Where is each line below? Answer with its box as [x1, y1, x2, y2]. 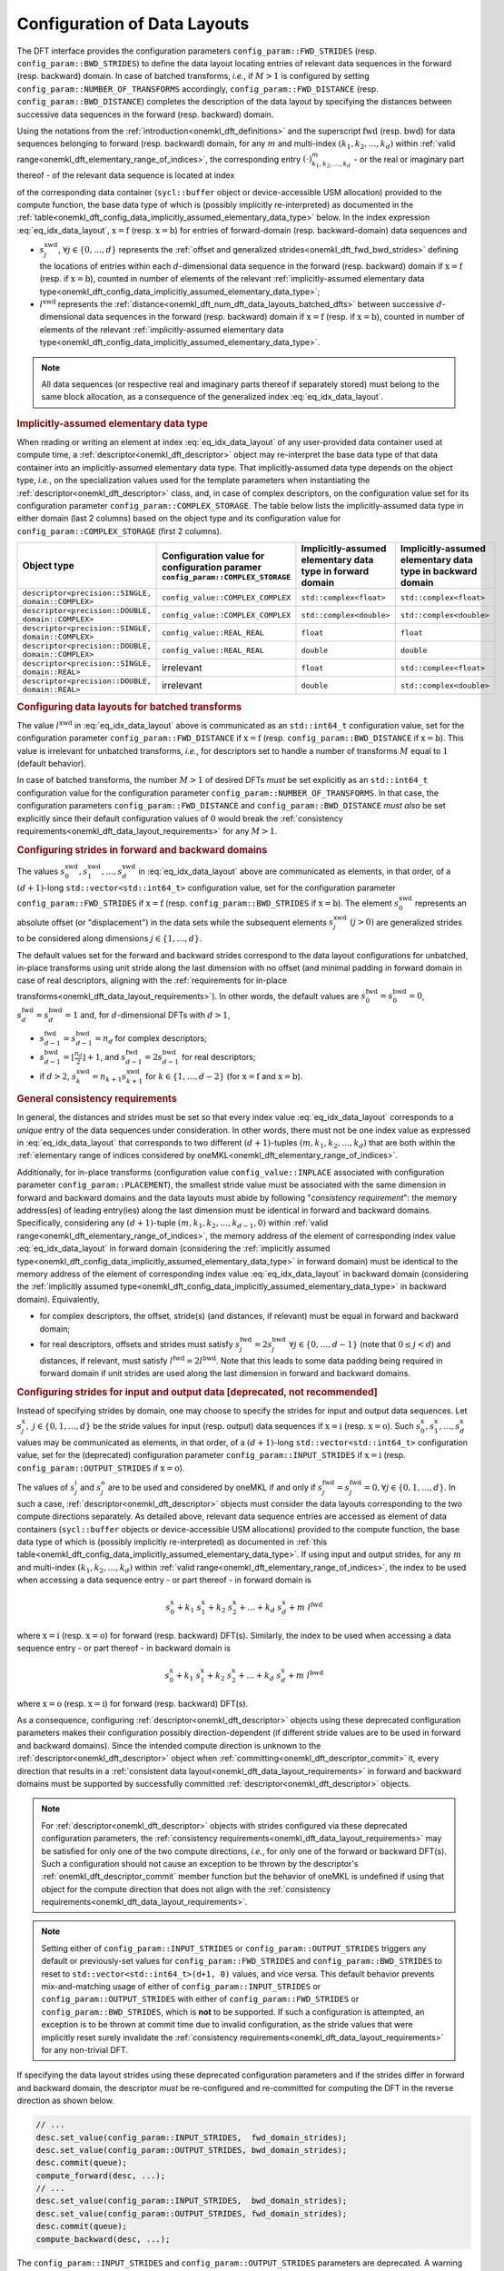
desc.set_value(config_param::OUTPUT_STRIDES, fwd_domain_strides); [35, 2208, 348, 2218]
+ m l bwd [287, 1669, 324, 1681]
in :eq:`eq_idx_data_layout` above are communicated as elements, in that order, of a [137, 866, 451, 877]
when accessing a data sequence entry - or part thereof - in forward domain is [16, 1574, 312, 1585]
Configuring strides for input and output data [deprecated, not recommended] [16, 1385, 379, 1398]
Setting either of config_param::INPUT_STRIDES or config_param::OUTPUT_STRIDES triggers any [41, 1942, 427, 1953]
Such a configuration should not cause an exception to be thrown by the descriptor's [41, 1858, 359, 1869]
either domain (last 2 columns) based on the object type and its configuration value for [16, 513, 341, 524]
